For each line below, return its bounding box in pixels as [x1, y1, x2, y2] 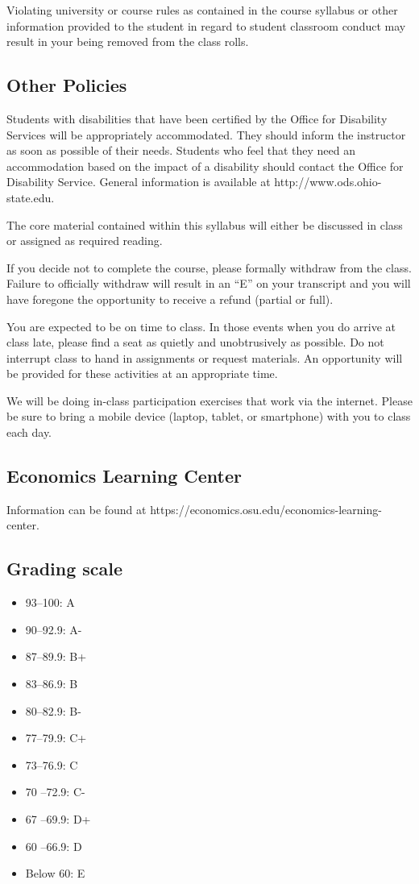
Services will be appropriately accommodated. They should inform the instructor [6, 126, 406, 143]
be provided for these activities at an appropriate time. [6, 365, 278, 382]
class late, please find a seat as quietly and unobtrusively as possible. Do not [6, 334, 384, 351]
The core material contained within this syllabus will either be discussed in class [6, 216, 403, 233]
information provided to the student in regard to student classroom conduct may [6, 17, 406, 34]
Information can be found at [6, 500, 147, 517]
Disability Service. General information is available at [6, 173, 271, 190]
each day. [6, 424, 52, 441]
